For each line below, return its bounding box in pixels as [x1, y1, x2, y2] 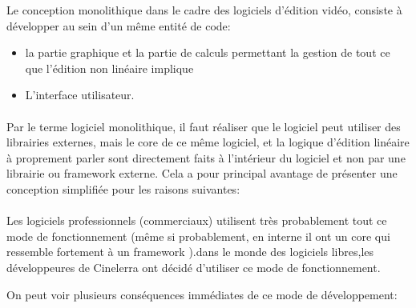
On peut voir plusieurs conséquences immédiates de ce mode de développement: [6, 286, 398, 302]
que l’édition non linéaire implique [25, 59, 194, 76]
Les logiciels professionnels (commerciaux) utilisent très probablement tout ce [6, 212, 387, 229]
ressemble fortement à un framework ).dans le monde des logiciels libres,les [6, 243, 374, 260]
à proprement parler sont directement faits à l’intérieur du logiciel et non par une [6, 149, 406, 166]
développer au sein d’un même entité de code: [6, 17, 231, 34]
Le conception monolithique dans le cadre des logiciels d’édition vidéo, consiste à [6, 2, 402, 18]
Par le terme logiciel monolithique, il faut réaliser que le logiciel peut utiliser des [6, 118, 401, 134]
